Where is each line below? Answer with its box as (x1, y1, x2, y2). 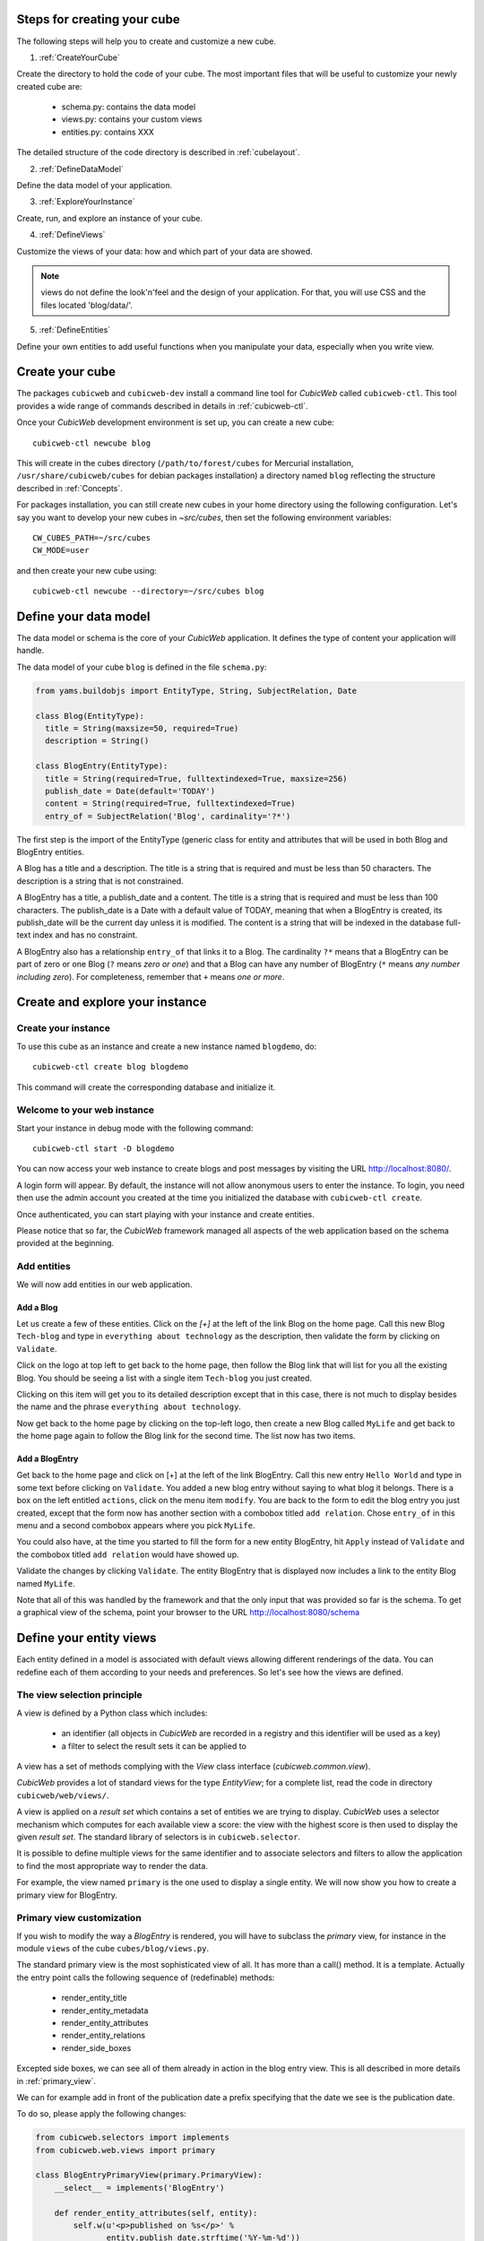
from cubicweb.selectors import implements (35, 2133, 230, 2142)
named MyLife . (16, 1578, 75, 1588)
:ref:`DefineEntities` (39, 324, 111, 335)
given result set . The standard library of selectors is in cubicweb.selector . (16, 1831, 300, 1842)
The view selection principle (16, 1689, 143, 1701)
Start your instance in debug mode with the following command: (16, 1122, 254, 1133)
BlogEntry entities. (16, 847, 85, 858)
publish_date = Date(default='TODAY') (45, 785, 215, 796)
